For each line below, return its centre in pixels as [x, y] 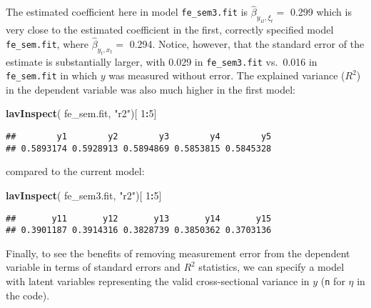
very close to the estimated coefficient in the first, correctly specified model [170, 29]
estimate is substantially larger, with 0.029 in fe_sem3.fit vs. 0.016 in [162, 61]
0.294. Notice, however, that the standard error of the [247, 43]
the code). [28, 295]
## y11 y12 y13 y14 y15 [139, 218]
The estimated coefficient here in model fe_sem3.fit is [127, 12]
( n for [333, 281]
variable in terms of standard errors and [93, 267]
